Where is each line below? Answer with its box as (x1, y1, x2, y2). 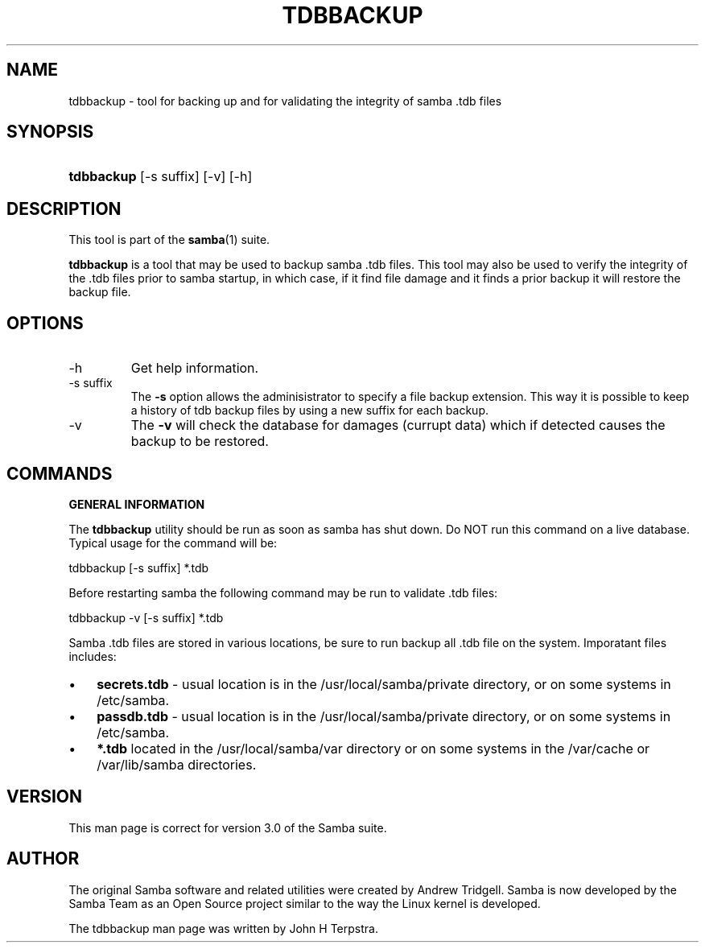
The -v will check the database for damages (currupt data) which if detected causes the (130, 417, 666, 434)
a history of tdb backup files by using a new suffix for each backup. (130, 403, 489, 418)
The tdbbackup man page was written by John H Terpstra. (68, 921, 378, 935)
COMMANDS (6, 463, 113, 484)
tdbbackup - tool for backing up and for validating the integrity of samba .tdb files (68, 93, 502, 108)
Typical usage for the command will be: (68, 535, 278, 550)
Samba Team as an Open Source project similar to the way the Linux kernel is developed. (68, 896, 541, 910)
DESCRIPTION (6, 198, 122, 219)
